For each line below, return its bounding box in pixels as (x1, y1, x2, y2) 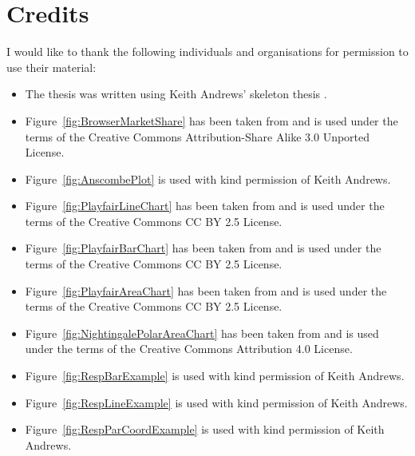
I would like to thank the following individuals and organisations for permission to (6, 43, 409, 60)
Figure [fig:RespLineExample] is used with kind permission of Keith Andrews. (25, 394, 408, 410)
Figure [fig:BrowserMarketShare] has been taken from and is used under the (25, 112, 398, 129)
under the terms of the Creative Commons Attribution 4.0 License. (25, 340, 353, 357)
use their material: (6, 58, 97, 75)
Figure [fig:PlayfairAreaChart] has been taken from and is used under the (25, 282, 387, 299)
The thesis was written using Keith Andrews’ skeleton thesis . (25, 85, 327, 102)
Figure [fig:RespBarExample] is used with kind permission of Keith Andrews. (25, 367, 405, 384)
